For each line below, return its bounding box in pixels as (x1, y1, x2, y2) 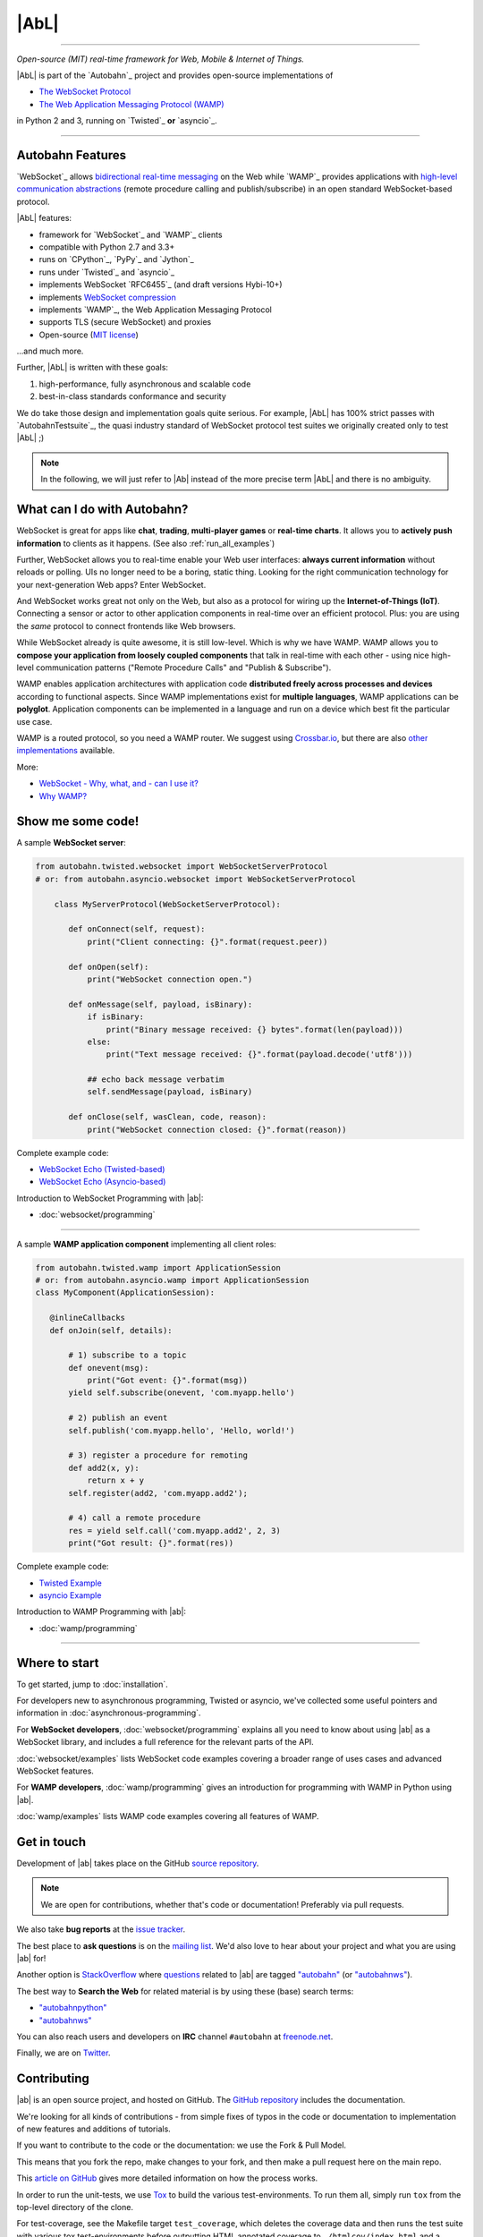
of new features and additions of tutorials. (16, 2123, 172, 2134)
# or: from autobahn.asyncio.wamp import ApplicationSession (35, 1275, 309, 1285)
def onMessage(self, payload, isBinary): (68, 999, 253, 1009)
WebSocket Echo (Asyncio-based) (38, 1177, 166, 1187)
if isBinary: (87, 1012, 145, 1022)
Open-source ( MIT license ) (38, 329, 139, 340)
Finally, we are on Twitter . (16, 2047, 111, 2058)
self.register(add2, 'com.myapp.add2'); (68, 1488, 248, 1498)
